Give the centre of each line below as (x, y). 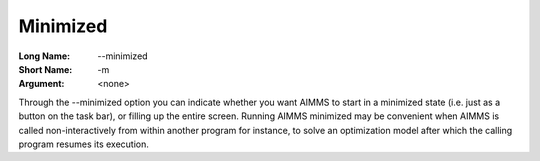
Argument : (41, 84)
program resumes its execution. (83, 144)
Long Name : (44, 56)
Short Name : (45, 69)
